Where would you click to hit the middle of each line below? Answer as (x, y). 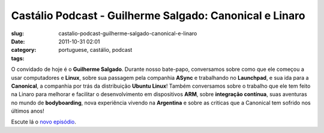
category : (24, 50)
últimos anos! (28, 111)
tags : (18, 58)
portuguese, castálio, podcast (95, 50)
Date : (18, 41)
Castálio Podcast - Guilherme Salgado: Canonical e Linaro (158, 16)
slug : (17, 33)
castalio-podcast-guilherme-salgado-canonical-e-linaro (128, 33)
